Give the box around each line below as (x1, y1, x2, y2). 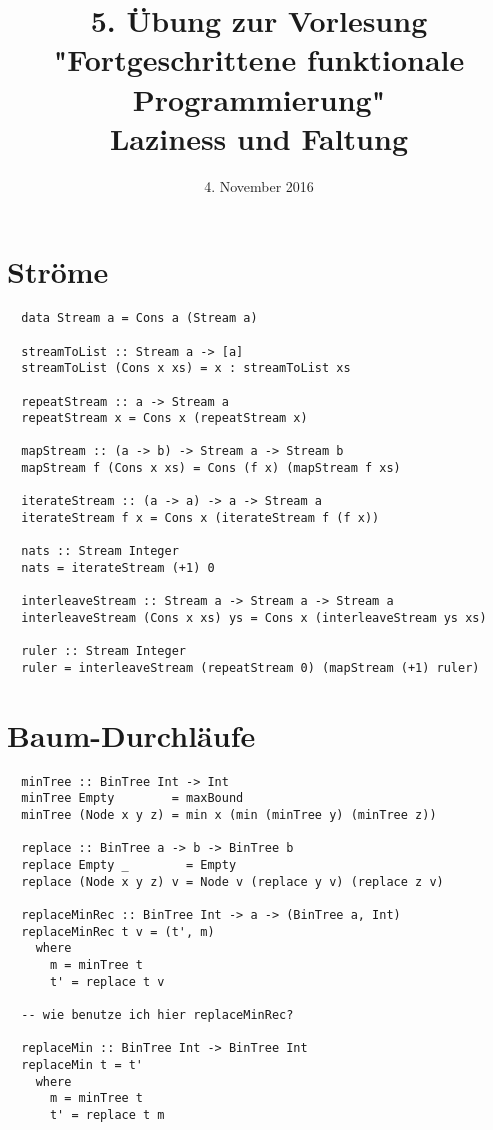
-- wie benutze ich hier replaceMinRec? (21, 1007, 294, 1022)
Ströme (7, 251, 109, 292)
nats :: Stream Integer (21, 544, 179, 559)
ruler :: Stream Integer (21, 644, 186, 659)
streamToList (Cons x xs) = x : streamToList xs (21, 361, 351, 376)
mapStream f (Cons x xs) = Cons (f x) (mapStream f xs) (21, 461, 401, 476)
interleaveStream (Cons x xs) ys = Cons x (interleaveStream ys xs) (21, 611, 487, 626)
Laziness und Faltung (109, 117, 409, 158)
